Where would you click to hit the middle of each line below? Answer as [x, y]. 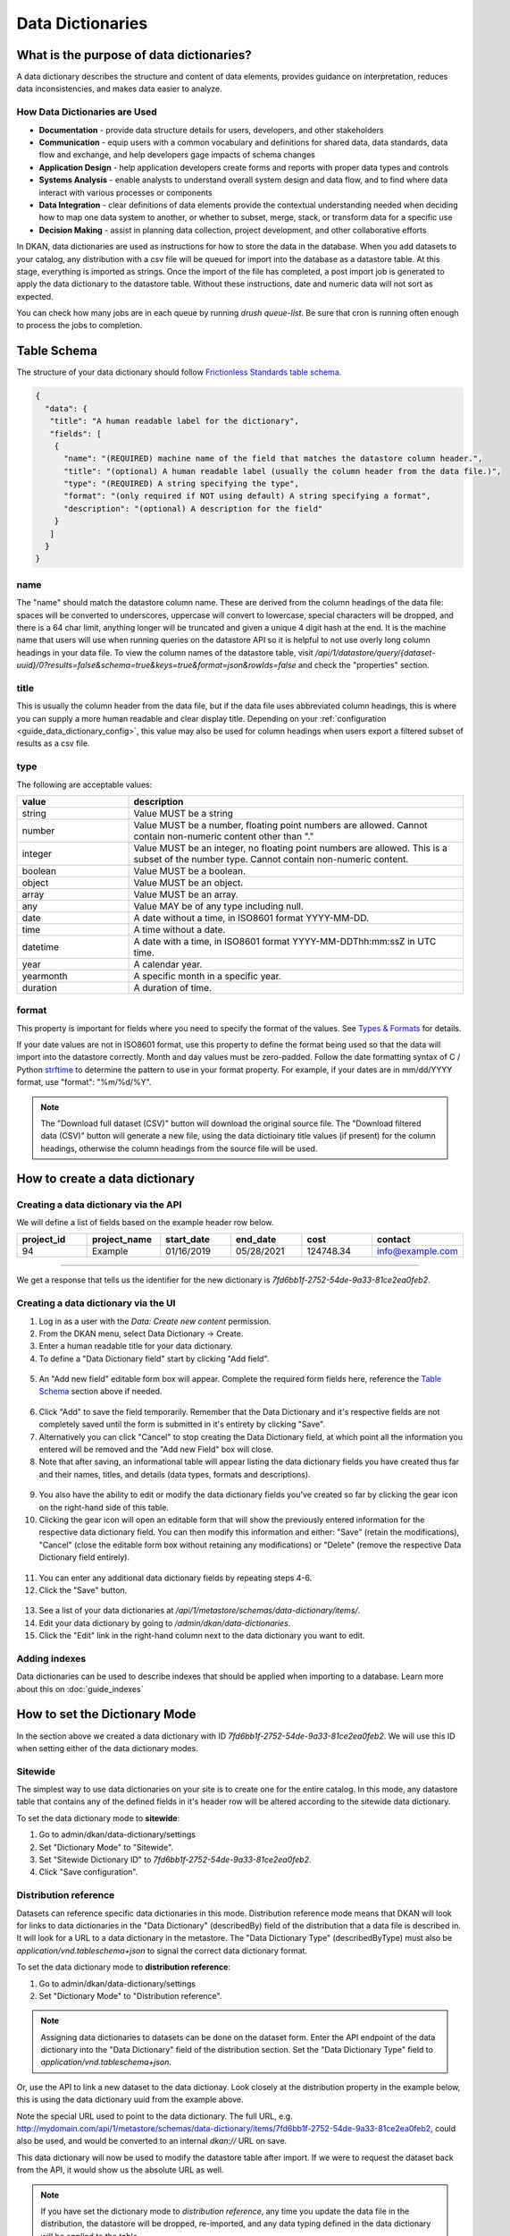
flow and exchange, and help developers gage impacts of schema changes [177, 155]
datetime [41, 946]
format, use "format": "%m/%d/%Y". [84, 1082]
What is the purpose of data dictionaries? [134, 55]
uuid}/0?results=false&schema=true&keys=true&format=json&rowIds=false [156, 665]
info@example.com [418, 1251]
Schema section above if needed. [100, 1392]
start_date [188, 1240]
